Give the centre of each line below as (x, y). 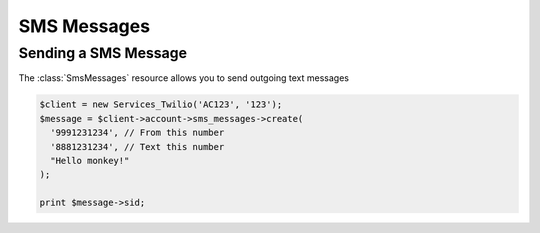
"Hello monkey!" (90, 160)
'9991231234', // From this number (137, 133)
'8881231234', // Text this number (137, 146)
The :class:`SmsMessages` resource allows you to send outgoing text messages (184, 78)
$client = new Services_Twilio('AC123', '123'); (161, 104)
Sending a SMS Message (103, 53)
